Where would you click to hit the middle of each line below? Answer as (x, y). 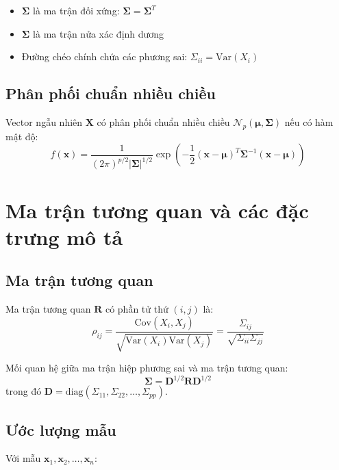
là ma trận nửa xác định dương (99, 33)
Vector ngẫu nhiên (44, 121)
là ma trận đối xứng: (76, 10)
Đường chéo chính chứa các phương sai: (104, 56)
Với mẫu (23, 458)
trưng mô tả (64, 236)
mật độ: (22, 136)
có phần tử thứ (137, 309)
